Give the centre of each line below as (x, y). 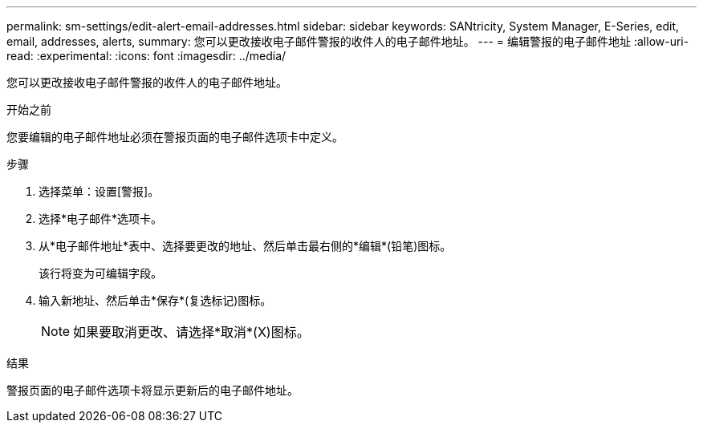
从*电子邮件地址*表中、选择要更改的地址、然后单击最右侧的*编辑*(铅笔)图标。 (245, 246)
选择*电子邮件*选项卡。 (101, 219)
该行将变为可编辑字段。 (100, 273)
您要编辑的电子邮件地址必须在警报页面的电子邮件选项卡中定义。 (175, 137)
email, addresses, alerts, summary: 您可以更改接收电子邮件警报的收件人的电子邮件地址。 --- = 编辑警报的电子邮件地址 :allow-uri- (348, 41)
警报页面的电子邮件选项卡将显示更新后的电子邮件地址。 (152, 390)
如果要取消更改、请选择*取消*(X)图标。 (191, 332)
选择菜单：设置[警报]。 (99, 191)
